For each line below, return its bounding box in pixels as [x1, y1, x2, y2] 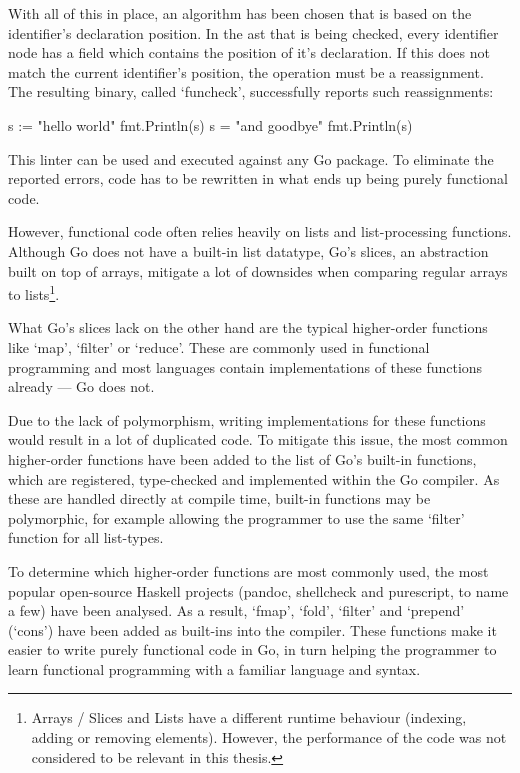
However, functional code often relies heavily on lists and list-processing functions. [8, 221, 512, 242]
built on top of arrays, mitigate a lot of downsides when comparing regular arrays [8, 260, 508, 281]
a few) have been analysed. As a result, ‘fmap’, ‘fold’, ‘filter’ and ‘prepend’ [8, 600, 465, 621]
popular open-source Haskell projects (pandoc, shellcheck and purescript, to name [8, 580, 509, 601]
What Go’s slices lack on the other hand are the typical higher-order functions [8, 317, 488, 338]
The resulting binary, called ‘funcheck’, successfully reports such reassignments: [8, 81, 494, 102]
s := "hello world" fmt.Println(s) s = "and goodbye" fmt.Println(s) [8, 114, 413, 135]
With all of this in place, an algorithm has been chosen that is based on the [8, 3, 472, 23]
